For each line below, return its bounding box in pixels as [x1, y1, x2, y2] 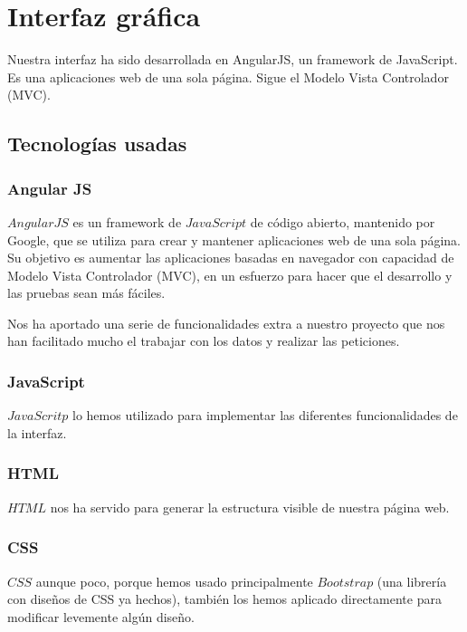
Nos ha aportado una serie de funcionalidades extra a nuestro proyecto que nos [7, 313, 445, 332]
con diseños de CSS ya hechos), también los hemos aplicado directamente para [7, 589, 442, 608]
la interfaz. [7, 423, 67, 442]
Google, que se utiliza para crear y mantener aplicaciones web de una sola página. [7, 230, 461, 249]
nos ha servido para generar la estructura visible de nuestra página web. [50, 497, 450, 516]
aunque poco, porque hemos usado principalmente [35, 571, 313, 590]
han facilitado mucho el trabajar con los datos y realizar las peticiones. [7, 331, 400, 350]
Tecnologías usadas [7, 129, 187, 158]
